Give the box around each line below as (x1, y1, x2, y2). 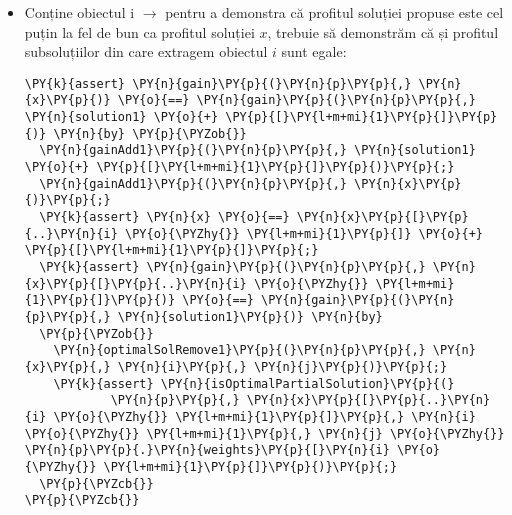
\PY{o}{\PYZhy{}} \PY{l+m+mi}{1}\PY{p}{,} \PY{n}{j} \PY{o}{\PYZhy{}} (24, 426, 505, 441)
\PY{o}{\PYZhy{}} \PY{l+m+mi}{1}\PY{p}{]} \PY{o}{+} (125, 226, 483, 241)
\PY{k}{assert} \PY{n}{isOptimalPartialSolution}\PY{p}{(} (53, 376, 455, 391)
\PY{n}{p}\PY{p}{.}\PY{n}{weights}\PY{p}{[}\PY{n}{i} (24, 443, 390, 458)
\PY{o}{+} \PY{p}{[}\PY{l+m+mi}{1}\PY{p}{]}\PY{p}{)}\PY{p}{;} (24, 160, 455, 175)
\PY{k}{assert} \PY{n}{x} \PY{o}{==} (39, 210, 290, 225)
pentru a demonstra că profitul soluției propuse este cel (165, 2, 504, 22)
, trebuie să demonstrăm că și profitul (267, 21, 499, 42)
